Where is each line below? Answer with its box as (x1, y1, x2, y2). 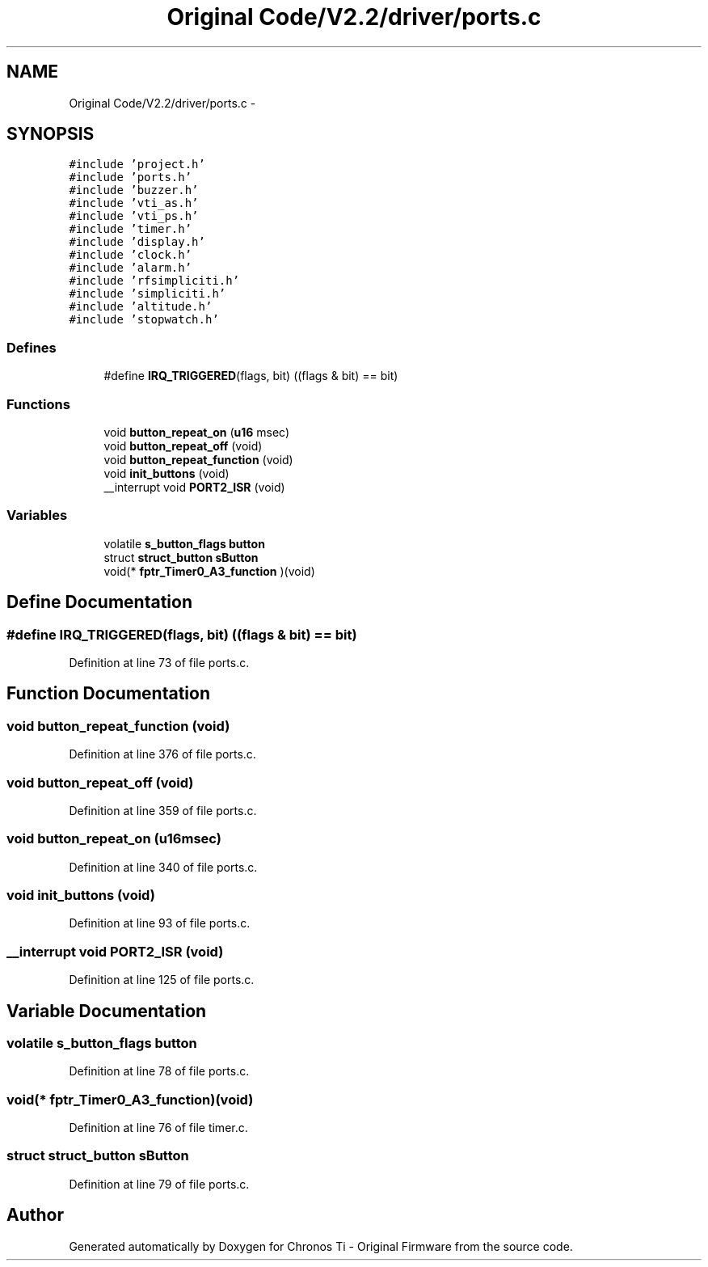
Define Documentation (6, 592, 192, 613)
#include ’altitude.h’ (69, 300, 213, 314)
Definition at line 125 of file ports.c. (69, 973, 255, 987)
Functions (6, 395, 70, 412)
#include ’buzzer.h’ (69, 184, 199, 197)
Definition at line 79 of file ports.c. (69, 1176, 250, 1191)
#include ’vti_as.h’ (69, 196, 199, 210)
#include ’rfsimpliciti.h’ (69, 274, 240, 288)
